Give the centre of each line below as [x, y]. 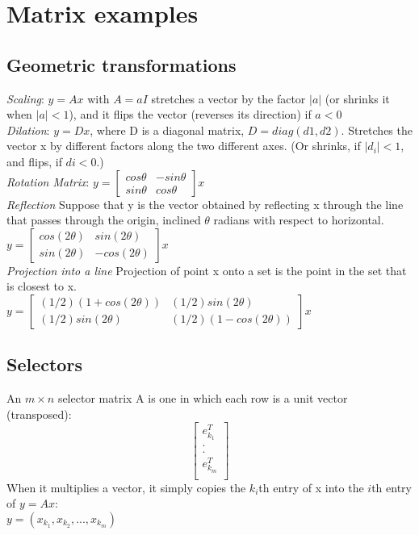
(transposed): [39, 414]
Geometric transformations [122, 64]
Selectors [44, 364]
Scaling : [25, 98]
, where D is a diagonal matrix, [167, 130]
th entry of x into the [311, 487]
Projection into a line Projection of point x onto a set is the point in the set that [207, 270]
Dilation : [28, 130]
